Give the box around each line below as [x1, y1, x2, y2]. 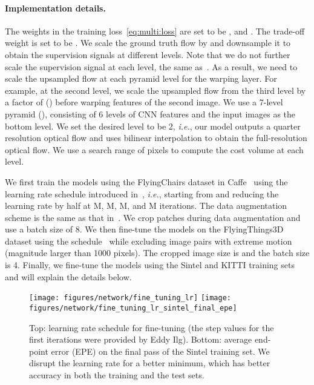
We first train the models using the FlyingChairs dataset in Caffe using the [5, 175, 288, 188]
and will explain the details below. [5, 270, 132, 283]
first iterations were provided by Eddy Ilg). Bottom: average [29, 333, 252, 346]
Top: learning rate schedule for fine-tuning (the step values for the [29, 321, 274, 334]
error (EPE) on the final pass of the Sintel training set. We [51, 344, 270, 357]
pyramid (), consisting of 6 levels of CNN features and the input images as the [5, 107, 296, 120]
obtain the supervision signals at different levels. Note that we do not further [5, 48, 290, 61]
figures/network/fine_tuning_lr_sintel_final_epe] [29, 303, 237, 312]
